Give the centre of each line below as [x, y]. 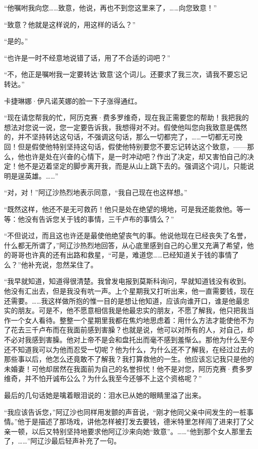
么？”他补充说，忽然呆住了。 [51, 264]
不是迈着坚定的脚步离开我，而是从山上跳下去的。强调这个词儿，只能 [136, 166]
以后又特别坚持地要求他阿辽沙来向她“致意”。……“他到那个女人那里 [138, 431]
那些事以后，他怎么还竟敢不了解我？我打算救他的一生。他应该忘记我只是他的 [129, 359]
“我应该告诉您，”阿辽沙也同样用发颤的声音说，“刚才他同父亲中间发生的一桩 [125, 412]
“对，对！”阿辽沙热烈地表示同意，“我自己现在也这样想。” [96, 192]
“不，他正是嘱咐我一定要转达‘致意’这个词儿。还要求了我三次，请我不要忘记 [126, 74]
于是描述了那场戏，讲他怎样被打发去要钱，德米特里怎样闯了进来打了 [136, 421]
